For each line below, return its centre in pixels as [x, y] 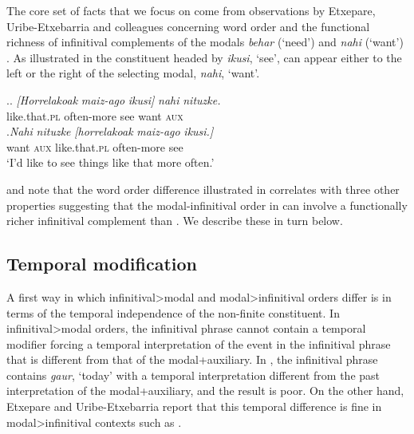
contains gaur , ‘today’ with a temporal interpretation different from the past [193, 375]
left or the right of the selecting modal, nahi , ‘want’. [133, 73]
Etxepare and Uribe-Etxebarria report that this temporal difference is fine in [194, 406]
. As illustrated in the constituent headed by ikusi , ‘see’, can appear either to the [204, 57]
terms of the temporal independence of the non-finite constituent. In [173, 312]
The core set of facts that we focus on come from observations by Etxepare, [191, 10]
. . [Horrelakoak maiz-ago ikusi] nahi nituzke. [114, 99]
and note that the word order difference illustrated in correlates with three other [203, 189]
